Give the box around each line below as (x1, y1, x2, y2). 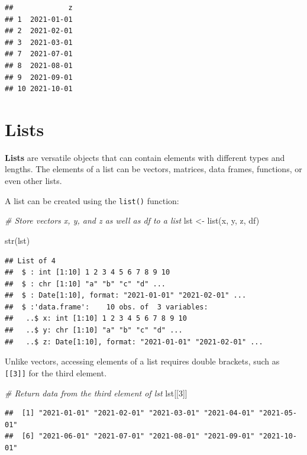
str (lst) (5, 234, 30, 246)
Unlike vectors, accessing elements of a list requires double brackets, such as (5, 355, 280, 367)
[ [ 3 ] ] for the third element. (5, 366, 107, 379)
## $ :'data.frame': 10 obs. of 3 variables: (5, 302, 208, 311)
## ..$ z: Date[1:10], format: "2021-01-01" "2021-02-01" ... (5, 337, 263, 346)
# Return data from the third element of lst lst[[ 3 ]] (5, 386, 188, 399)
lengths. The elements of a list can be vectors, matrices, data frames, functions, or (5, 163, 302, 175)
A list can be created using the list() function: (5, 194, 179, 206)
